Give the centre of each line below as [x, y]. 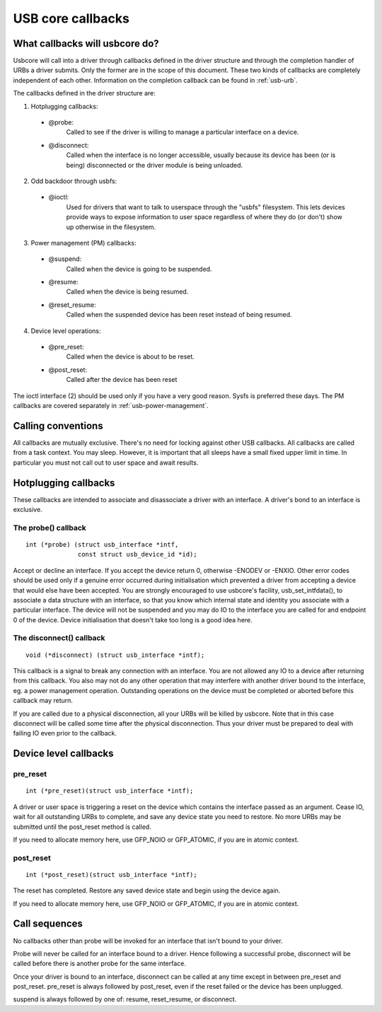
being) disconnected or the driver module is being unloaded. [155, 165]
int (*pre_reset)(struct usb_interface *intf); [110, 791]
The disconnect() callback [59, 638]
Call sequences [48, 924]
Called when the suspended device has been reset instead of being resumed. [179, 315]
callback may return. [43, 701]
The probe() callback [50, 528]
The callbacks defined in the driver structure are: [84, 93]
